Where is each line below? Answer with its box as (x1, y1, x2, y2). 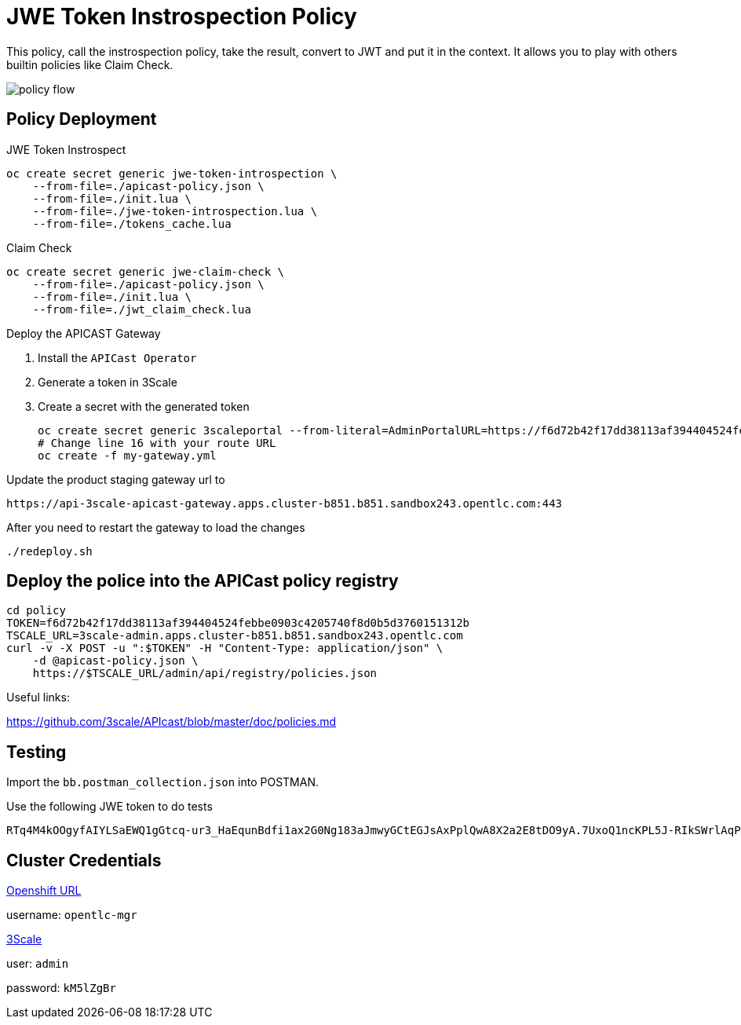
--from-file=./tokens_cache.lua (32, 217, 232, 230)
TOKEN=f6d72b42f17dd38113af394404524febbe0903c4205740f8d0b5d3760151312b (6, 617, 470, 630)
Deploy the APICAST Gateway (6, 326, 161, 340)
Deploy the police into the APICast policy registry (6, 571, 399, 591)
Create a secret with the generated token (38, 399, 250, 413)
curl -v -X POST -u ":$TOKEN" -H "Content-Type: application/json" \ (6, 642, 444, 655)
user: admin (6, 957, 69, 971)
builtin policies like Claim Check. (6, 57, 173, 71)
